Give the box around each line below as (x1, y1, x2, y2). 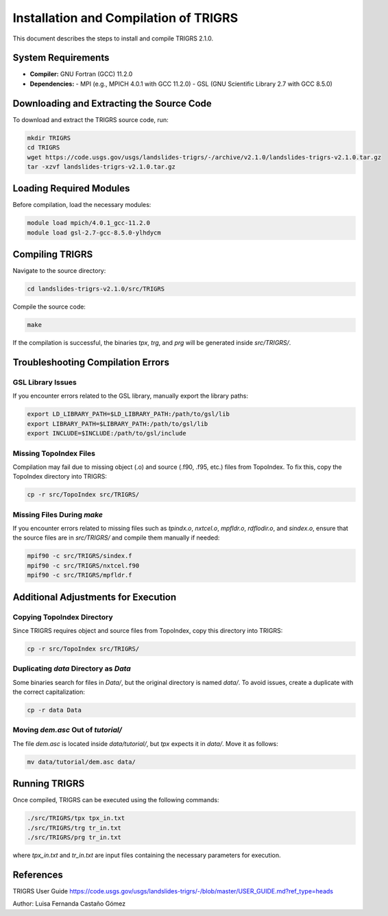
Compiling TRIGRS (12, 249, 93, 261)
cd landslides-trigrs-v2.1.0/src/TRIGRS (27, 285, 165, 293)
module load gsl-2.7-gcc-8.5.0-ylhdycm (27, 228, 161, 237)
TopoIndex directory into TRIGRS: (12, 472, 108, 481)
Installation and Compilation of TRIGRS (12, 10, 239, 25)
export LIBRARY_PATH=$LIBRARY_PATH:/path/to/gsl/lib (27, 420, 208, 428)
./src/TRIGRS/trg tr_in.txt (27, 823, 121, 832)
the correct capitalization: (12, 688, 86, 696)
